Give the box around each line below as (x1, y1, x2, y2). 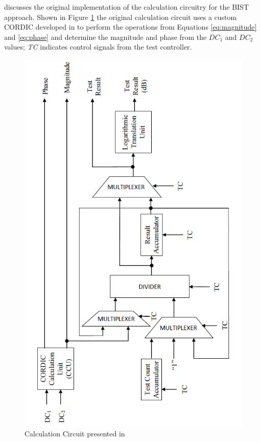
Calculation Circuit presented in (25, 428, 125, 438)
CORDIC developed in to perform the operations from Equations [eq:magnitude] (4, 21, 257, 32)
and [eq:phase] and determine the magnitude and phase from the (4, 31, 207, 42)
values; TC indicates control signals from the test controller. (4, 41, 192, 52)
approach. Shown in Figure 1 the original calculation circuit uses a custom (4, 11, 237, 22)
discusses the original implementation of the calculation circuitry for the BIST (4, 2, 249, 12)
